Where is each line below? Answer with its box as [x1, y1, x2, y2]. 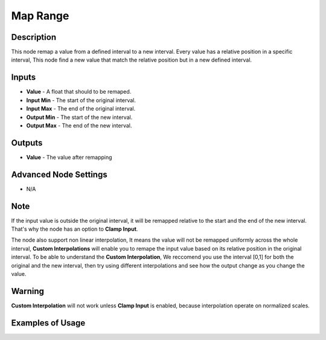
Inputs [11, 72, 36, 83]
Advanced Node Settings [11, 169, 108, 179]
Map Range [11, 9, 69, 22]
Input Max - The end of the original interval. [26, 105, 136, 112]
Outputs [11, 138, 43, 148]
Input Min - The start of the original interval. [26, 97, 136, 104]
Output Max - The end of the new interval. [26, 121, 132, 129]
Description [11, 32, 57, 42]
